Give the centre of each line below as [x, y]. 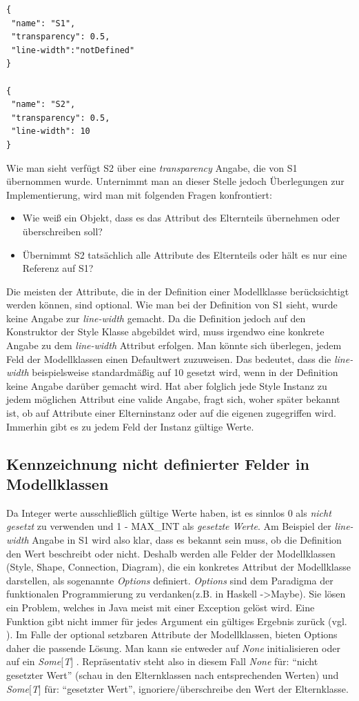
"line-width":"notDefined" [73, 50]
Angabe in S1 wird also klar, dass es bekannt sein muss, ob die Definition [187, 540]
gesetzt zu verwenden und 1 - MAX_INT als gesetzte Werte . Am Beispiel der [169, 526]
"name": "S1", [43, 23]
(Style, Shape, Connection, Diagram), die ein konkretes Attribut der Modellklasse [178, 567]
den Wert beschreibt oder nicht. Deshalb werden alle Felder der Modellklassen [171, 553]
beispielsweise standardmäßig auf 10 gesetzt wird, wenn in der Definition [185, 372]
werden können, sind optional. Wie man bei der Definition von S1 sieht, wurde [172, 305]
